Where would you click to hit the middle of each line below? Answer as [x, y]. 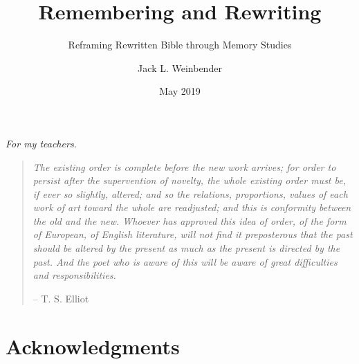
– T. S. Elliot [61, 298]
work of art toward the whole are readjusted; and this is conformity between [192, 207]
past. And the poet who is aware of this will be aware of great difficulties [185, 261]
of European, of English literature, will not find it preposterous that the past [193, 234]
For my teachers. [41, 143]
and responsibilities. [74, 275]
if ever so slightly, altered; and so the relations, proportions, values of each [190, 193]
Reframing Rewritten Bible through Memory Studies [180, 45]
